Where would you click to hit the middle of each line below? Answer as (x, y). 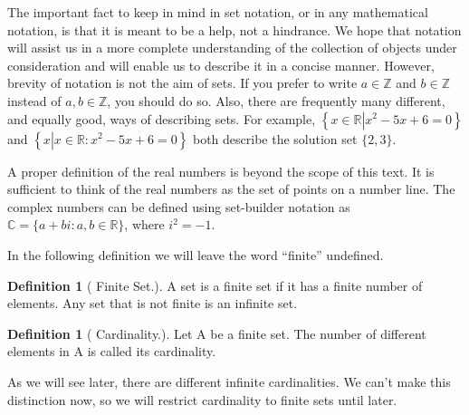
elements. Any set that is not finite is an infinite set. (153, 303)
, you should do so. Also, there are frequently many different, (276, 100)
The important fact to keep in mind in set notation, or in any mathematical (218, 12)
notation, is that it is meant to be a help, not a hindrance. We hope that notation (234, 29)
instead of (34, 100)
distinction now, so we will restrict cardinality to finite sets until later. (202, 399)
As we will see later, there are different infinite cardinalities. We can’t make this (229, 381)
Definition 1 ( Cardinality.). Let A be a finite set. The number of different (217, 333)
